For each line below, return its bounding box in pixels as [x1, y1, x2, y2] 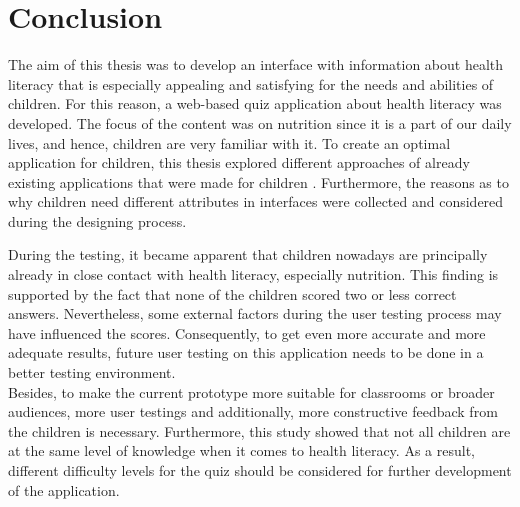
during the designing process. [8, 210, 187, 231]
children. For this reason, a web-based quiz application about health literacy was [8, 93, 502, 114]
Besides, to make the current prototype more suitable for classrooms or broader [8, 381, 495, 402]
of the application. [8, 479, 120, 500]
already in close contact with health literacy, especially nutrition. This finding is [8, 264, 499, 285]
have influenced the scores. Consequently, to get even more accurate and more [8, 322, 486, 343]
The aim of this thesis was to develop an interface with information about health [8, 54, 504, 75]
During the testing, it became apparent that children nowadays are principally [8, 244, 488, 265]
